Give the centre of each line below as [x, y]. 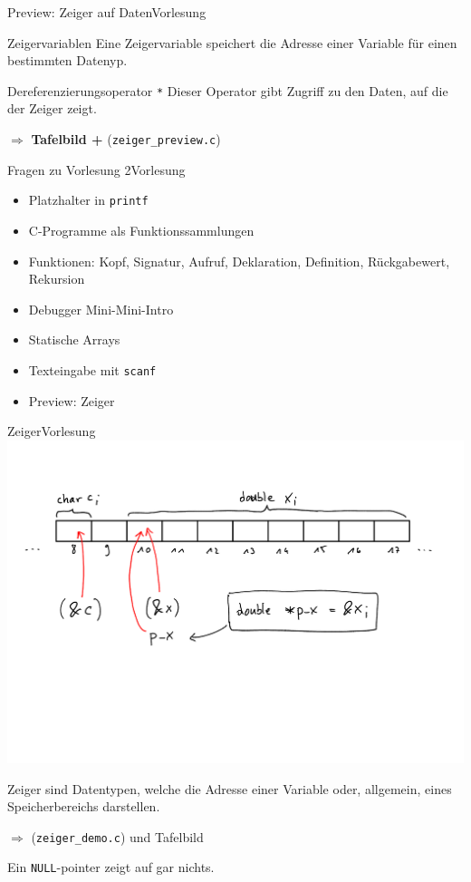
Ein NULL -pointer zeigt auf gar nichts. [111, 867]
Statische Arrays [74, 339]
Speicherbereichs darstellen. [84, 806]
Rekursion [57, 279]
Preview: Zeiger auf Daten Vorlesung [107, 12]
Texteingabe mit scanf [92, 369]
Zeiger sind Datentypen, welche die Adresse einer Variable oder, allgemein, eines [230, 788]
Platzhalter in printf [88, 200]
